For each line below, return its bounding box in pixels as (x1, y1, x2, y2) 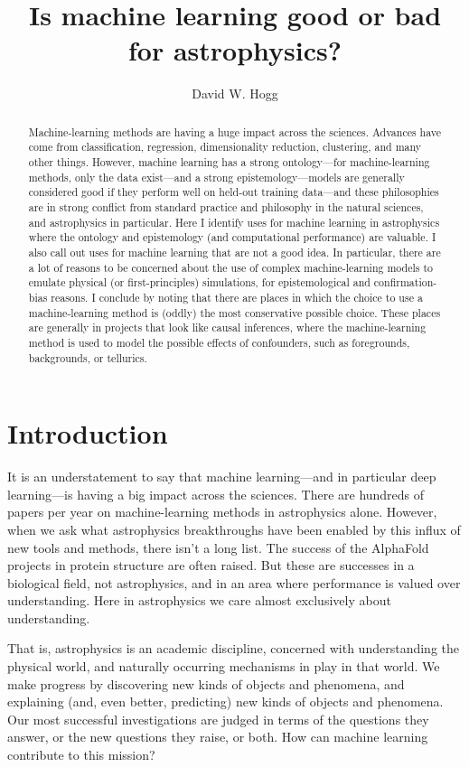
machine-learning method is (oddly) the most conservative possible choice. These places (28, 304, 441, 320)
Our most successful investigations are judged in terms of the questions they (7, 709, 429, 728)
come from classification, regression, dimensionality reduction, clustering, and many (28, 139, 422, 154)
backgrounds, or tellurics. (28, 350, 147, 365)
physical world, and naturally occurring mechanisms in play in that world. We (7, 657, 440, 676)
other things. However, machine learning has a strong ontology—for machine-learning (28, 154, 430, 170)
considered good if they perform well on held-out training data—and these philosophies (28, 184, 439, 200)
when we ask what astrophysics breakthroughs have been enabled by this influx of (7, 519, 461, 538)
